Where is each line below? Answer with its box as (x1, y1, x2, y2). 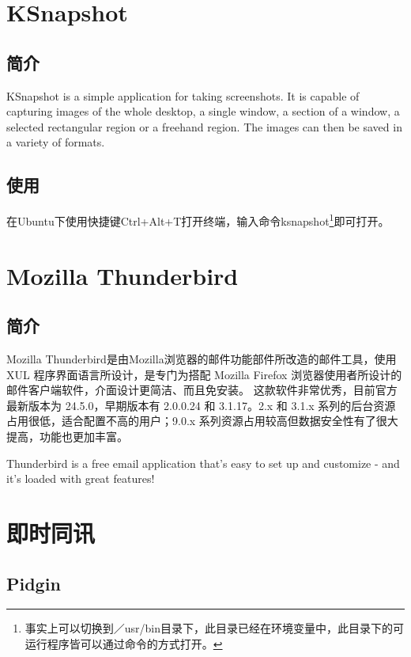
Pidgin (6, 571, 61, 595)
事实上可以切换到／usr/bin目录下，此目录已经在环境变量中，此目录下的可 (25, 620, 405, 636)
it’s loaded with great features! (6, 470, 155, 487)
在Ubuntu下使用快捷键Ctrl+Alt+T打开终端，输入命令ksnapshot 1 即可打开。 (6, 211, 390, 229)
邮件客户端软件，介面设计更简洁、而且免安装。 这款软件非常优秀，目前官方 (6, 382, 398, 398)
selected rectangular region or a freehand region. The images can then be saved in (6, 118, 402, 135)
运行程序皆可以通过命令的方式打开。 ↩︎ (25, 635, 223, 651)
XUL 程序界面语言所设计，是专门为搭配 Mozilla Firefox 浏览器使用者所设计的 (6, 366, 402, 382)
